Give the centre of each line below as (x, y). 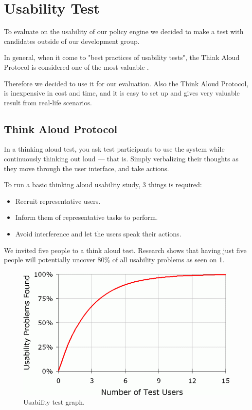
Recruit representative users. (58, 201)
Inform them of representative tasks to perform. (87, 217)
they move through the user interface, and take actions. (87, 168)
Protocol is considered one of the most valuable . (77, 67)
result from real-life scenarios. (48, 102)
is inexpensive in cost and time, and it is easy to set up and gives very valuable (122, 93)
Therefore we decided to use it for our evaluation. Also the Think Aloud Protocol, (126, 83)
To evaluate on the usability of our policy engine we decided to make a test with (124, 31)
